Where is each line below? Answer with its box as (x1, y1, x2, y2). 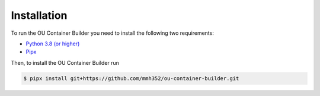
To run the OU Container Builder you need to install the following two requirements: (11, 29, 215, 37)
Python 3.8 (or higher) (25, 40, 80, 47)
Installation (11, 9, 68, 22)
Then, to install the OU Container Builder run (11, 59, 120, 66)
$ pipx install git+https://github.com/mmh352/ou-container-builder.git (23, 75, 239, 82)
